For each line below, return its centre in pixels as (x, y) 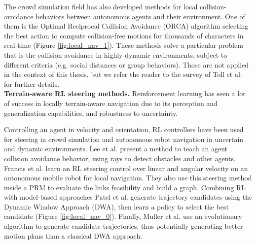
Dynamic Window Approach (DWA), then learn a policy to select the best (117, 206)
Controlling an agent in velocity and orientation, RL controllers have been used (124, 129)
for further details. (32, 84)
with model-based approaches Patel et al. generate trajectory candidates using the (128, 197)
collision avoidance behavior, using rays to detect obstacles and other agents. (120, 158)
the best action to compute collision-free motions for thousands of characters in (124, 35)
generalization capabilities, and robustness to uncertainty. (91, 113)
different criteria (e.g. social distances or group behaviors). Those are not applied (127, 64)
